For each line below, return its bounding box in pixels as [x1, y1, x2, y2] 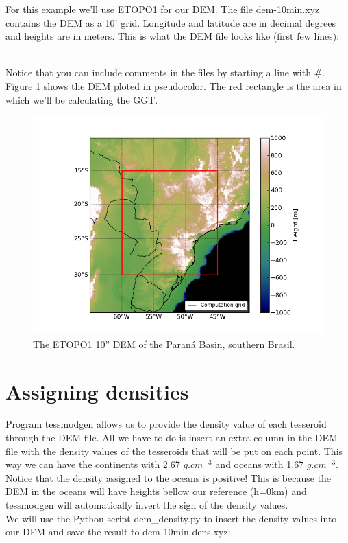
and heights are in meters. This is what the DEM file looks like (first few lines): [5, 29, 340, 43]
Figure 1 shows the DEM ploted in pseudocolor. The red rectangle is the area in [5, 78, 342, 93]
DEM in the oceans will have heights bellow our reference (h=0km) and [5, 484, 307, 498]
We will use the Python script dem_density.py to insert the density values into [5, 511, 337, 525]
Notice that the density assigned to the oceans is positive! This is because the [5, 470, 332, 485]
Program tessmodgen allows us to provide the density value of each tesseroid [5, 417, 327, 431]
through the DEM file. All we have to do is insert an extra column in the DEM [5, 430, 338, 445]
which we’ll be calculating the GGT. [5, 92, 158, 106]
